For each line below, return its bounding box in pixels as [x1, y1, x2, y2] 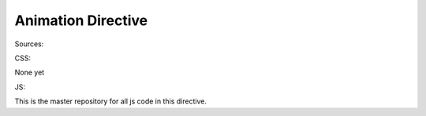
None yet [14, 67, 45, 78]
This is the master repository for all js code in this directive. [14, 96, 207, 106]
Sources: [14, 39, 44, 49]
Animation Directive [14, 12, 148, 29]
